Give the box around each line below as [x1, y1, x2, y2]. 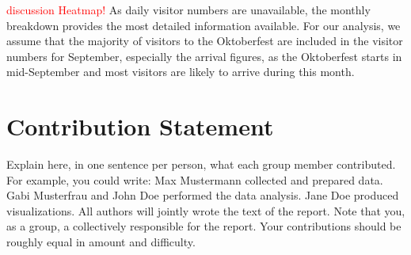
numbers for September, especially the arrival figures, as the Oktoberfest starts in [6, 48, 402, 64]
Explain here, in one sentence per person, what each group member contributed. [6, 156, 396, 173]
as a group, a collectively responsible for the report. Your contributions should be [6, 218, 401, 234]
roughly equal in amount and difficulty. [6, 234, 196, 250]
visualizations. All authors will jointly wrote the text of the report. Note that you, [6, 202, 405, 219]
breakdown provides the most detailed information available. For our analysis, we [6, 17, 401, 33]
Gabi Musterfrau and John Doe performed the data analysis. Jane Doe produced [6, 187, 399, 204]
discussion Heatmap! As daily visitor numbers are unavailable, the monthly [6, 2, 371, 17]
